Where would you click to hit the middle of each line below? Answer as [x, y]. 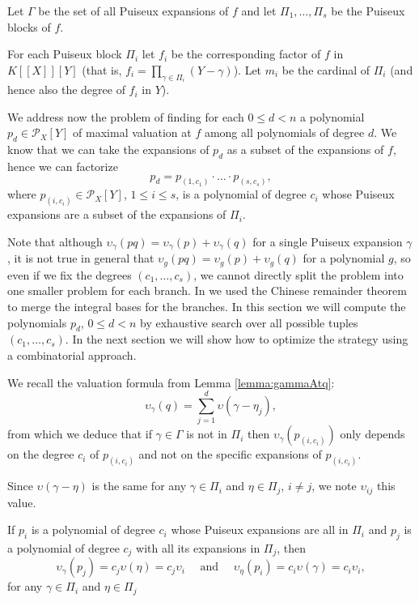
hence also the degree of [66, 90]
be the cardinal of [326, 69]
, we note [334, 486]
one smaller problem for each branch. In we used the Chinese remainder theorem [207, 290]
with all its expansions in [198, 548]
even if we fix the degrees [70, 274]
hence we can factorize [63, 166]
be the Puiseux [368, 11]
